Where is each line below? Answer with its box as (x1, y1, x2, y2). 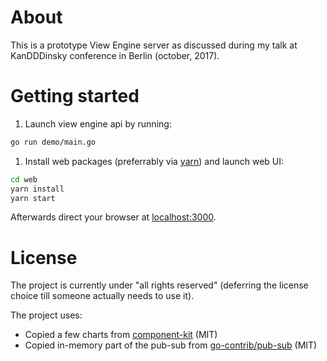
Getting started (10, 85, 140, 108)
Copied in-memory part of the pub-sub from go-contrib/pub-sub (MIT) (24, 339, 318, 351)
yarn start (10, 193, 56, 203)
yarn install (10, 184, 65, 194)
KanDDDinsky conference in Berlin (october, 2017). (10, 49, 220, 61)
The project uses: (10, 309, 83, 321)
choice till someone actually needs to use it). (10, 290, 195, 302)
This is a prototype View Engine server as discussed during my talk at (10, 39, 298, 51)
